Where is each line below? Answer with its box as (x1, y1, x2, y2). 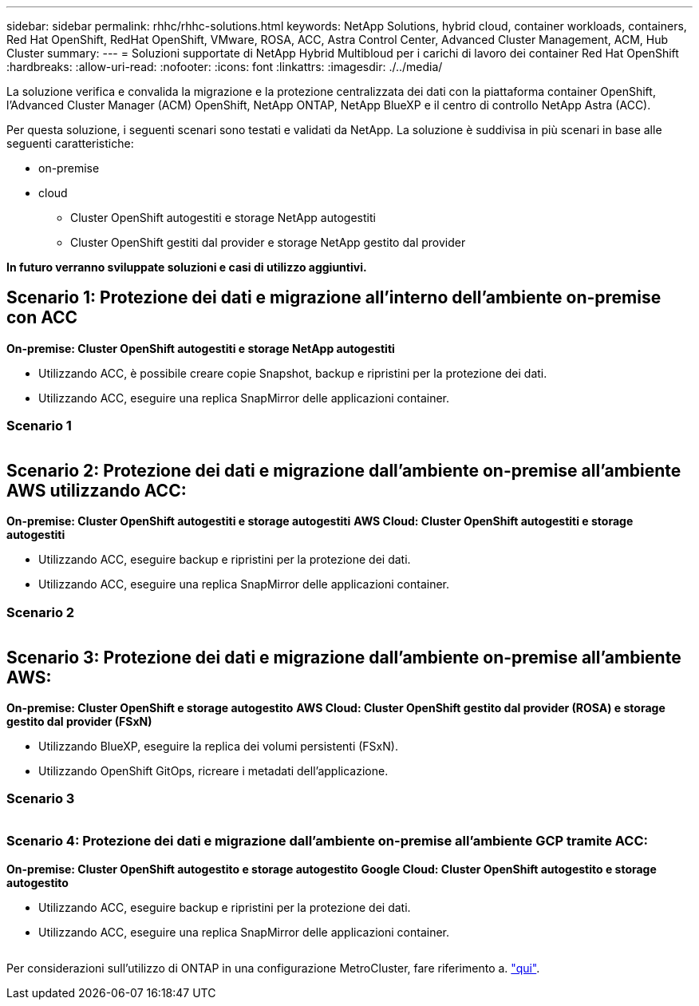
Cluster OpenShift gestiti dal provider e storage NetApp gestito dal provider (70, 236, 466, 249)
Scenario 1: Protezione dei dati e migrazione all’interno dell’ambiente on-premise (6, 287, 661, 308)
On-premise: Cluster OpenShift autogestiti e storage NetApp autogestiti (6, 341, 395, 355)
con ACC (6, 307, 78, 328)
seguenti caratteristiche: (6, 137, 134, 150)
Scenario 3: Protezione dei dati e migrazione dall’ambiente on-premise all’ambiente (6, 647, 681, 667)
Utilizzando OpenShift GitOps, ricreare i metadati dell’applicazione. (38, 764, 389, 778)
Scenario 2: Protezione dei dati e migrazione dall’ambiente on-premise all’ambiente (6, 461, 681, 481)
